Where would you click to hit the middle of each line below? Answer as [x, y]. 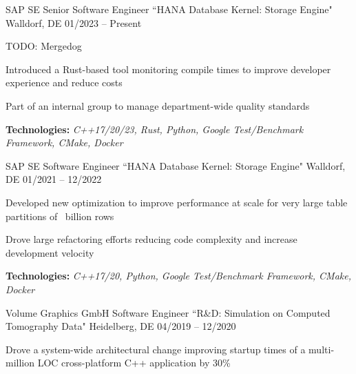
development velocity [50, 252]
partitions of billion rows [60, 216]
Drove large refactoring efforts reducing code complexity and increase [151, 239]
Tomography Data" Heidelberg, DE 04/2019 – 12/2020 [121, 326]
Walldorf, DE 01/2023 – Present [74, 22]
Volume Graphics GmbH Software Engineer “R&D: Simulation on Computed [168, 312]
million [20, 363]
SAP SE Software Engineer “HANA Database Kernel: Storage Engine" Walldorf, [176, 165]
